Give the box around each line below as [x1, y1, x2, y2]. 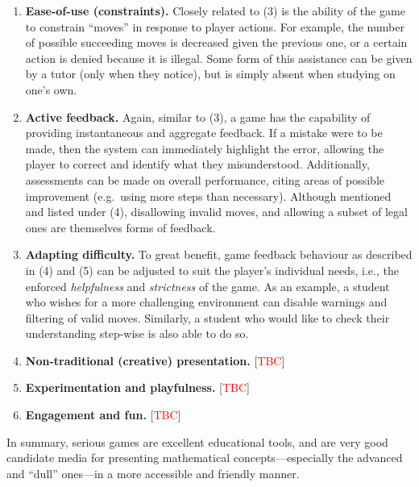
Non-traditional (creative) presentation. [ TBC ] [25, 352, 285, 368]
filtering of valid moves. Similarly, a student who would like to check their [25, 309, 390, 326]
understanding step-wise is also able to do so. [25, 325, 249, 342]
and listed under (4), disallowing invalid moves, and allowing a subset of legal [25, 203, 408, 220]
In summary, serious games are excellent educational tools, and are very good [6, 433, 388, 450]
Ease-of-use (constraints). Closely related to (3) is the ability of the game [25, 2, 405, 19]
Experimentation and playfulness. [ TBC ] [25, 379, 251, 396]
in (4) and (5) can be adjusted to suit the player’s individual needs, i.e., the [25, 261, 399, 278]
